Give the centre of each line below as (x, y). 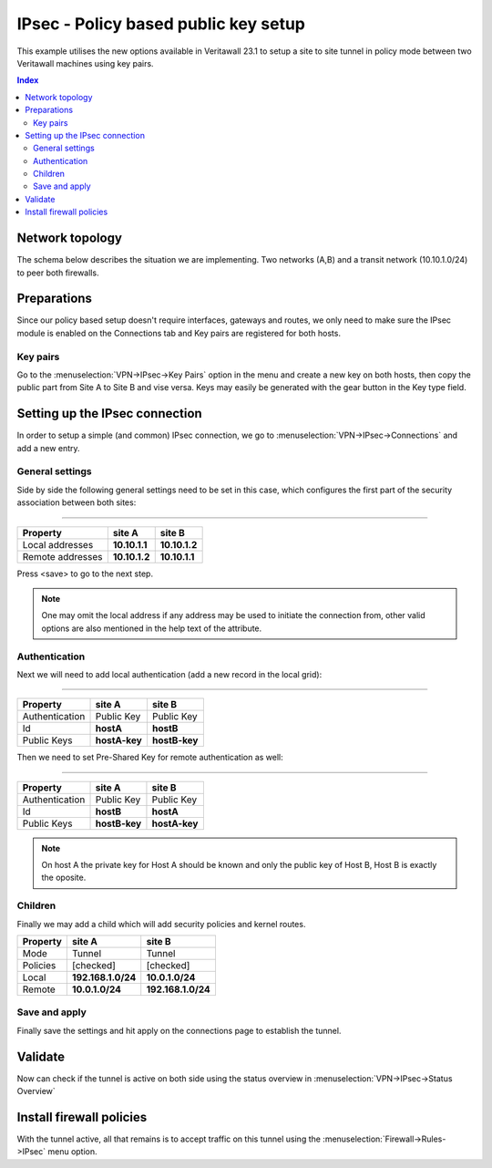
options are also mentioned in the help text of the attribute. (152, 628)
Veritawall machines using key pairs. (85, 63)
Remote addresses (62, 556)
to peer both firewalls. (58, 273)
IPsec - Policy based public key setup (161, 24)
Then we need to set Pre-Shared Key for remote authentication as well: (150, 758)
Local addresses (58, 544)
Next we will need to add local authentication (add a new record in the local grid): (169, 674)
